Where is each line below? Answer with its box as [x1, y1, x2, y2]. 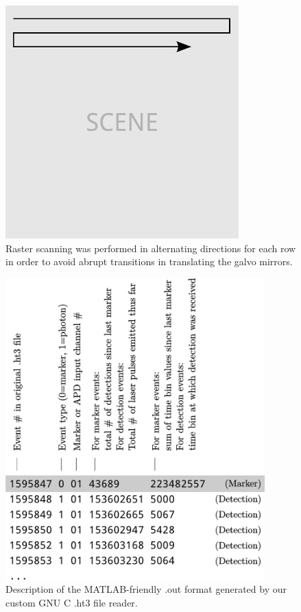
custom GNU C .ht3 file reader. [5, 595, 138, 609]
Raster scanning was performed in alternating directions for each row [5, 241, 296, 255]
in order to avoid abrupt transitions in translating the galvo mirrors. [5, 254, 293, 269]
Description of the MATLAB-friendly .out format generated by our [5, 582, 287, 596]
